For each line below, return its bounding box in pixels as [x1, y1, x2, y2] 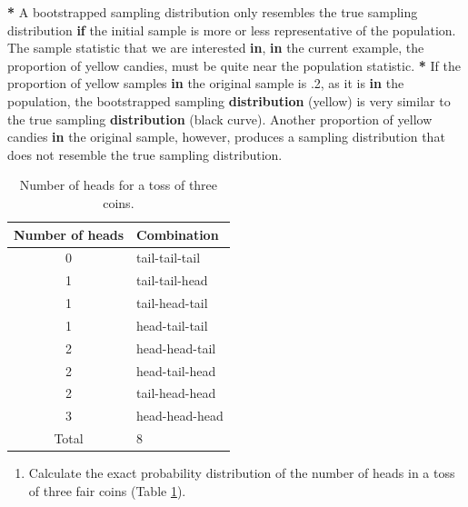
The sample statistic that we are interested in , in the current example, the [7, 38, 424, 57]
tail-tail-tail [136, 248, 201, 267]
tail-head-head [136, 383, 216, 403]
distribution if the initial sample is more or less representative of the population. [7, 20, 456, 39]
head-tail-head [136, 361, 216, 380]
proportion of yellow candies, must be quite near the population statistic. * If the [7, 55, 461, 75]
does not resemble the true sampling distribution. [7, 144, 283, 164]
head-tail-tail [136, 315, 208, 334]
